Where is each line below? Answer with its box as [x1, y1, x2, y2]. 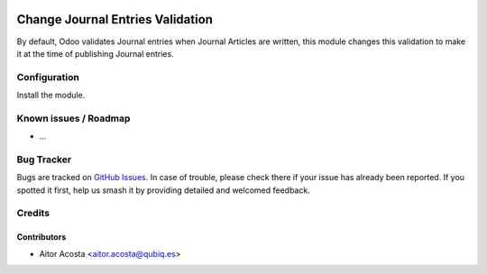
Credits [16, 207, 50, 220]
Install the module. [16, 90, 86, 101]
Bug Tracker [16, 153, 72, 166]
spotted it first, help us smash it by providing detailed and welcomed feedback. [16, 185, 310, 196]
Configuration [16, 70, 80, 83]
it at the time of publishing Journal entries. [16, 48, 175, 59]
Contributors [16, 232, 67, 242]
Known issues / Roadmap [16, 112, 131, 124]
